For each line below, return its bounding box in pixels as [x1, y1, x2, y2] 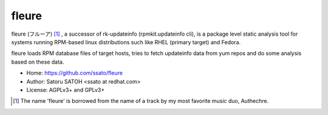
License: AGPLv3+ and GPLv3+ [26, 86, 105, 93]
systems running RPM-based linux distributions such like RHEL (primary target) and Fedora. [11, 38, 241, 45]
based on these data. [11, 58, 64, 65]
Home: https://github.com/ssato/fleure [26, 70, 123, 77]
